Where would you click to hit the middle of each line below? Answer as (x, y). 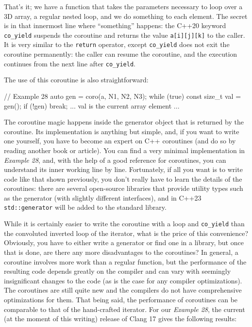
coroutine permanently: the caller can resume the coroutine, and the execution (121, 54)
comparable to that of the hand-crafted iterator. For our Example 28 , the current (125, 309)
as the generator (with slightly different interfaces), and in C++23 (103, 197)
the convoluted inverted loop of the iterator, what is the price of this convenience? (126, 233)
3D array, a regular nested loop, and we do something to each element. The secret (126, 16)
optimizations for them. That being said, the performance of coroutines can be (121, 299)
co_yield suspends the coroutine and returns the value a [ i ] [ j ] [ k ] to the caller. (125, 35)
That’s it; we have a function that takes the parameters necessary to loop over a (123, 6)
